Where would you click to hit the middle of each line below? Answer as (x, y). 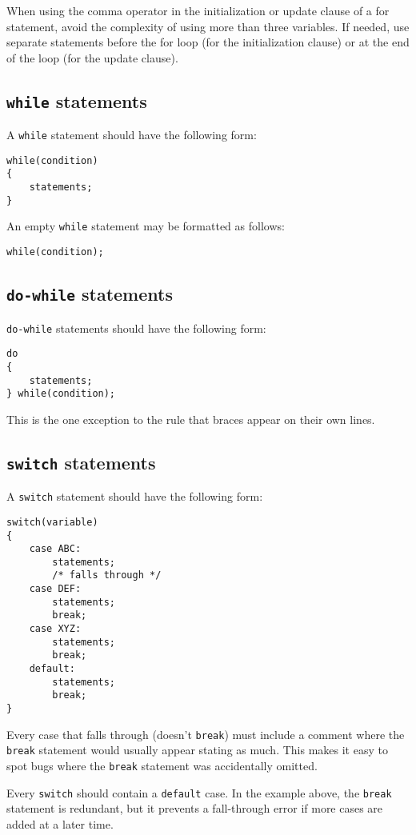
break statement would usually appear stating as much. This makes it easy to (197, 750)
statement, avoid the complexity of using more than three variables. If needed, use (208, 26)
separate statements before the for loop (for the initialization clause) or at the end (208, 42)
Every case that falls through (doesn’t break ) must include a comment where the (206, 734)
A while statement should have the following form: (132, 135)
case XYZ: (55, 629)
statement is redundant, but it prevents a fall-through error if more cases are (195, 808)
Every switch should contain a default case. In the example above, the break (199, 792)
